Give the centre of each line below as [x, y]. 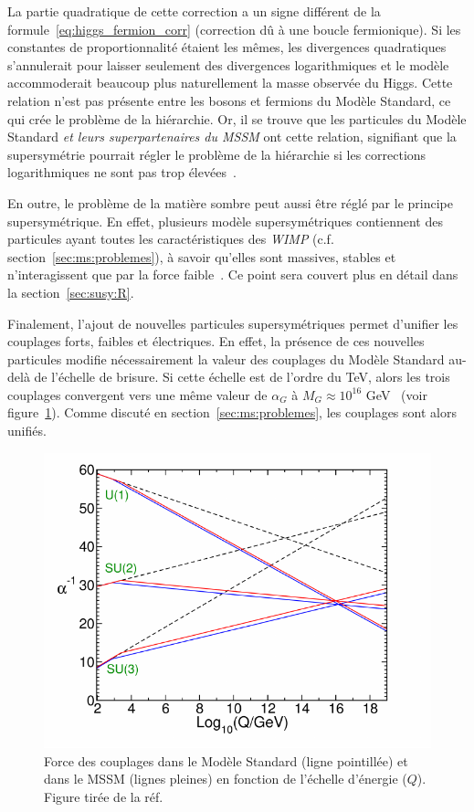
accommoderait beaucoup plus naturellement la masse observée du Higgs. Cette [230, 83]
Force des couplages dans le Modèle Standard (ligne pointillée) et [226, 760]
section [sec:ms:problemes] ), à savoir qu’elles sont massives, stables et [202, 256]
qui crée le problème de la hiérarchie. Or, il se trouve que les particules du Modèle [237, 118]
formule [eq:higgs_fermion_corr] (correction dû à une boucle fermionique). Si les [234, 29]
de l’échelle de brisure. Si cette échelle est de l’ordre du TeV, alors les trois [242, 377]
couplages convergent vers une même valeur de [137, 394]
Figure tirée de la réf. [104, 797]
